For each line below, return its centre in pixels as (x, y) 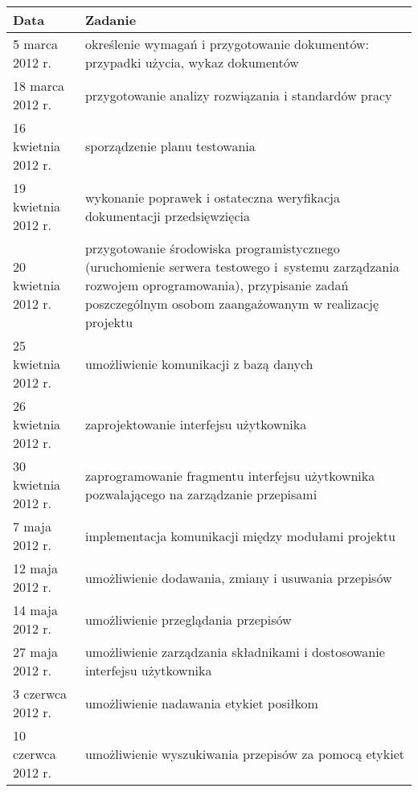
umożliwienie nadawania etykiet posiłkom (201, 703)
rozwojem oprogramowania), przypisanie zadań (217, 285)
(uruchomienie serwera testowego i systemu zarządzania (242, 267)
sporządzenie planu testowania (170, 146)
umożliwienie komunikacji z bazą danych (199, 364)
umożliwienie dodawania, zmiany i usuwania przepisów (238, 577)
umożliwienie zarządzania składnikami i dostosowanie (235, 652)
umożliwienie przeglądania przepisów (188, 619)
